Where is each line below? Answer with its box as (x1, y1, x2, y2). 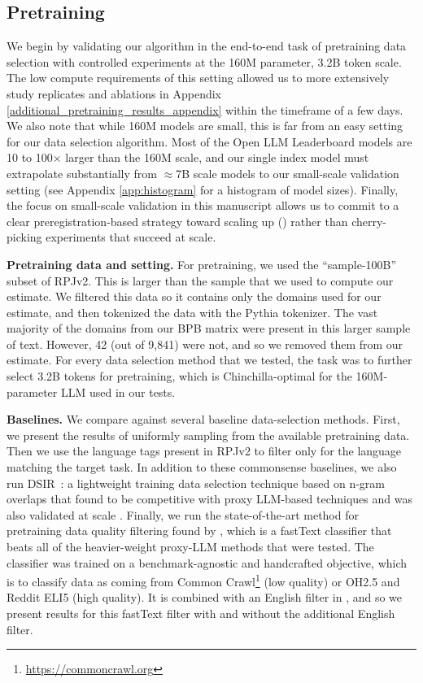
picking (7, 228, 42, 246)
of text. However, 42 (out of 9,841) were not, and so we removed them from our (7, 335, 403, 352)
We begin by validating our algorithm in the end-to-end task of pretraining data (7, 37, 407, 54)
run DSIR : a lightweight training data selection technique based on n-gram (7, 474, 386, 491)
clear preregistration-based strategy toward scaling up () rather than (7, 212, 348, 229)
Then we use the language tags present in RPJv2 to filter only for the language (7, 442, 402, 459)
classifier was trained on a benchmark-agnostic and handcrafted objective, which (7, 554, 408, 571)
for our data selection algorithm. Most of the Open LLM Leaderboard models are (7, 133, 412, 150)
